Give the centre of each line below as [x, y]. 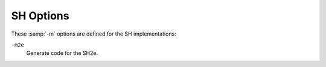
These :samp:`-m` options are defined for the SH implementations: [94, 34]
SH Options [40, 16]
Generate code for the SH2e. [62, 53]
